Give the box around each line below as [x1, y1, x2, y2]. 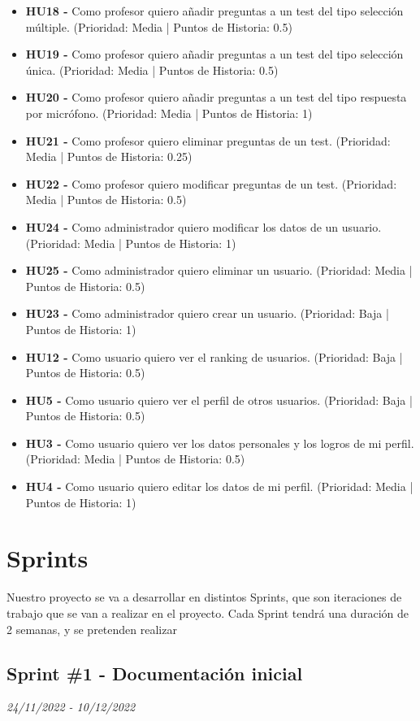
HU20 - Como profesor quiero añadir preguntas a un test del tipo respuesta [25, 89, 407, 106]
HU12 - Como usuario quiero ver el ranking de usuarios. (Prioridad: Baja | [25, 348, 403, 365]
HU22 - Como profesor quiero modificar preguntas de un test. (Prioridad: [25, 175, 397, 192]
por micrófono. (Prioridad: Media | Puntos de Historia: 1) [25, 104, 313, 121]
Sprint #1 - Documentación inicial [6, 660, 303, 685]
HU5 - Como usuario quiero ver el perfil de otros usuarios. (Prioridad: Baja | [25, 391, 413, 408]
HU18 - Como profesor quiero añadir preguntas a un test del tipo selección [25, 2, 404, 19]
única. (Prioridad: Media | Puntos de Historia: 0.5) [25, 61, 279, 78]
